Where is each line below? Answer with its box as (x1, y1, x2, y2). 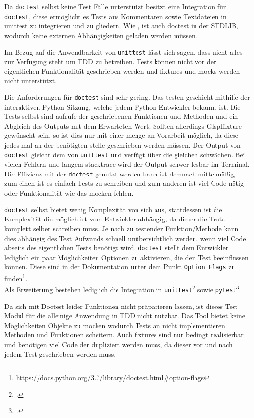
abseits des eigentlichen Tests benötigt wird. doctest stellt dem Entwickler (4, 242, 229, 253)
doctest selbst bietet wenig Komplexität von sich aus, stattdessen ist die (4, 204, 222, 214)
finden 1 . (4, 272, 28, 283)
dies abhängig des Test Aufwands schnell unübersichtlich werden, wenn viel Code (4, 233, 246, 243)
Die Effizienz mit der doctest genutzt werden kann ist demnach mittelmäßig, (4, 168, 236, 178)
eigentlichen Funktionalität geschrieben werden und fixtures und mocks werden (4, 66, 240, 76)
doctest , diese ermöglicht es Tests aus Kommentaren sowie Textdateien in (4, 11, 227, 21)
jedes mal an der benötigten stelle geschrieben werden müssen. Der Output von (4, 139, 241, 150)
